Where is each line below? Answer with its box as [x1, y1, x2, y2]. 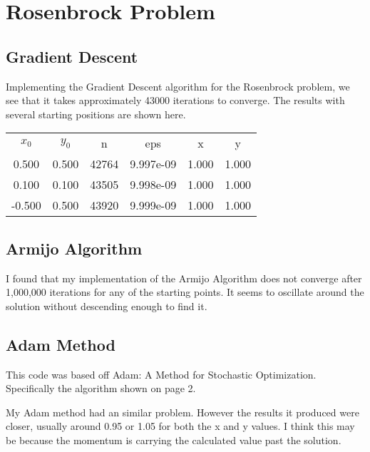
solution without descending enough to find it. [6, 298, 207, 313]
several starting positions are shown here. [6, 106, 186, 121]
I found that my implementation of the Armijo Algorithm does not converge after [6, 270, 362, 285]
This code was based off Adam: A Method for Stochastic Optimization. [6, 366, 317, 381]
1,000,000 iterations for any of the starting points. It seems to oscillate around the [6, 284, 364, 299]
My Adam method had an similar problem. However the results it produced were [6, 404, 359, 419]
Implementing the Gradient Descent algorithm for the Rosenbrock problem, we [6, 78, 350, 93]
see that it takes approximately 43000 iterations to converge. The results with [6, 93, 345, 108]
